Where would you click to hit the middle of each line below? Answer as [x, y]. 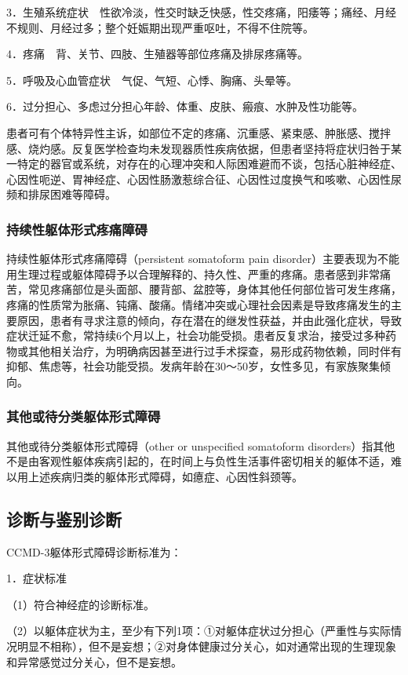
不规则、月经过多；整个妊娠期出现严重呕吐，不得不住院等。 [160, 27]
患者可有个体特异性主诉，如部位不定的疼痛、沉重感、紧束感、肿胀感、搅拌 [199, 132]
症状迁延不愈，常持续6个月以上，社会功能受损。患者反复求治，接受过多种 [196, 336]
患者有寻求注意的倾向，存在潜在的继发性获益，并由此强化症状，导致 [226, 320]
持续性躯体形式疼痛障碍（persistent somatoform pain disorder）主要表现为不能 [203, 259]
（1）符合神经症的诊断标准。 [80, 604]
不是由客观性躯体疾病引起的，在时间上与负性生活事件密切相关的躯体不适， [199, 461]
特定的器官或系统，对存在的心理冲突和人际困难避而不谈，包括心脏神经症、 [209, 164]
